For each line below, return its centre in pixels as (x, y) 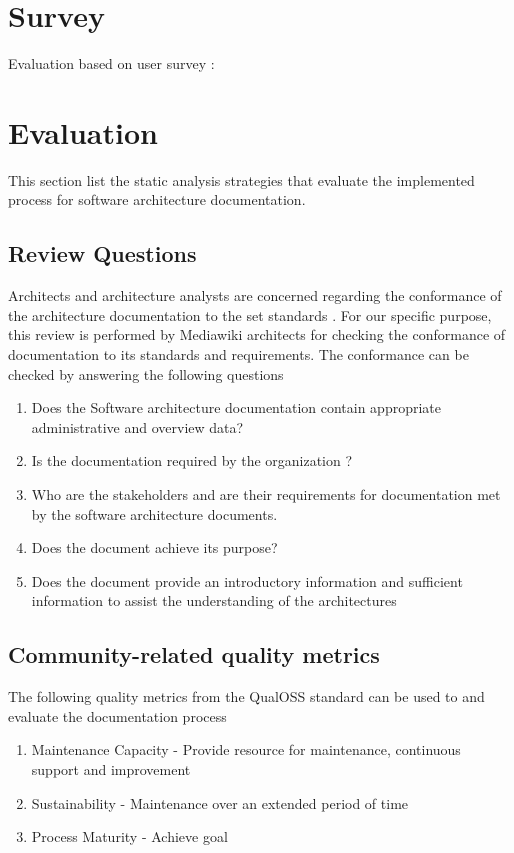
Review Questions (102, 253)
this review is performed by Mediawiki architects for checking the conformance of (257, 334)
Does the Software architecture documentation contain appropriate (236, 407)
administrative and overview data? (137, 426)
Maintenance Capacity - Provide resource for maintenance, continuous (246, 749)
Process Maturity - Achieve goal (129, 836)
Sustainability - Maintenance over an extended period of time (220, 802)
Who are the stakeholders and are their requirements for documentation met (266, 493)
